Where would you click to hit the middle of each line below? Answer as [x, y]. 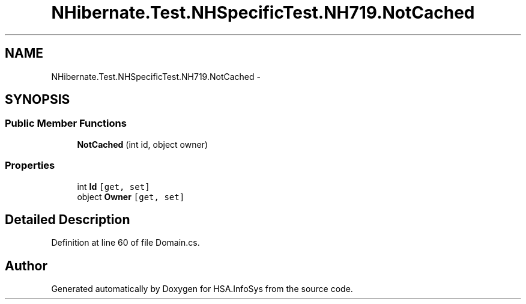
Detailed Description [68, 219]
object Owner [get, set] [131, 196]
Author [26, 266]
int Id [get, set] [113, 186]
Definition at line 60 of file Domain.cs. [125, 243]
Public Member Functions [66, 123]
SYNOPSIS [38, 100]
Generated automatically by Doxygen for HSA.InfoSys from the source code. [202, 289]
